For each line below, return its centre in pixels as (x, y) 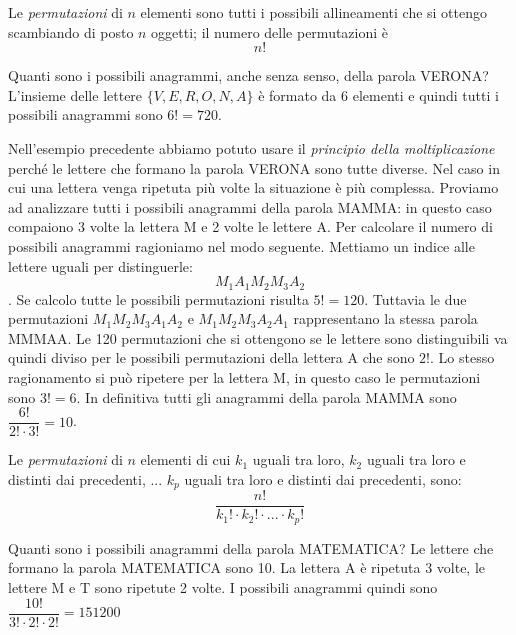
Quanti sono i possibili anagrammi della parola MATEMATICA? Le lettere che (251, 547)
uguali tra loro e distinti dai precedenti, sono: (323, 478)
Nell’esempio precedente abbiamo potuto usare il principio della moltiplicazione (251, 147)
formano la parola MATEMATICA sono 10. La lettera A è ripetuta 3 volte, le (247, 567)
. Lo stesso (462, 357)
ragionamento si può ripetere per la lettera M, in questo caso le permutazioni (244, 376)
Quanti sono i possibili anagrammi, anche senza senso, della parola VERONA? (248, 75)
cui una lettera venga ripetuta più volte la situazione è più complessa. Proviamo (253, 187)
